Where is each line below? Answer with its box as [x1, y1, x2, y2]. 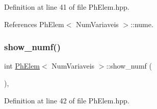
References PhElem [4, 18, 64, 29]
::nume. [130, 18, 153, 29]
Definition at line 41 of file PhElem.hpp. [4, 2, 129, 12]
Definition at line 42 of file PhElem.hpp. [4, 95, 129, 105]
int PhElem [4, 60, 40, 71]
